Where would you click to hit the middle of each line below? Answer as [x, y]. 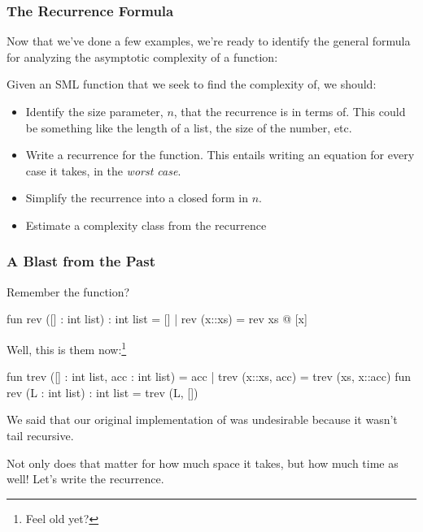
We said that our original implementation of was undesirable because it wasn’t [202, 420]
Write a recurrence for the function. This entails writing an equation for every [220, 155]
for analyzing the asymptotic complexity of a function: [142, 56]
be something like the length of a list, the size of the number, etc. [189, 127]
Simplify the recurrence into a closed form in [137, 198]
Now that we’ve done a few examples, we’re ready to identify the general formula [209, 41]
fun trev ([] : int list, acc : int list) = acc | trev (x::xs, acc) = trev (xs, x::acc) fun [209, 376]
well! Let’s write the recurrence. [85, 479]
